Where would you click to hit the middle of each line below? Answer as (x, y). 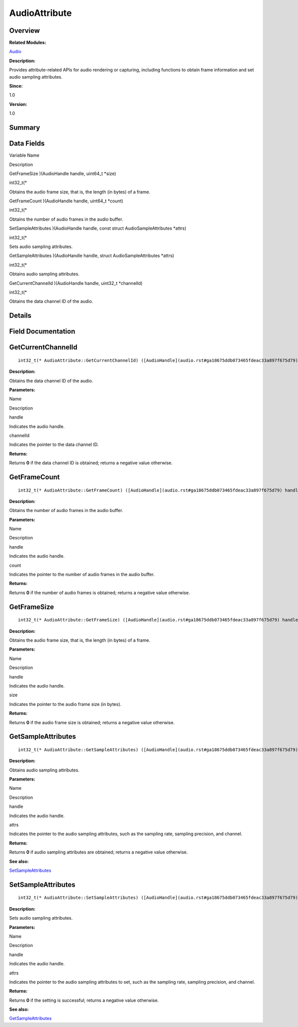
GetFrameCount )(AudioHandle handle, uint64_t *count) (66, 201)
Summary (25, 128)
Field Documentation (42, 331)
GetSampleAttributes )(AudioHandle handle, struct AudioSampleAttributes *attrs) (92, 256)
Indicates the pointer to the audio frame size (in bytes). (65, 704)
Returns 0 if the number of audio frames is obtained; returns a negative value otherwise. (100, 593)
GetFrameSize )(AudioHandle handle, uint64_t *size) (63, 173)
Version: (18, 104)
